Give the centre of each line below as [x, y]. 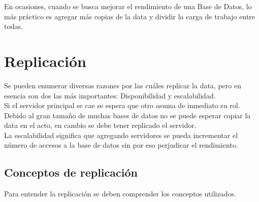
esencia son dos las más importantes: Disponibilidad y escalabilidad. [110, 95]
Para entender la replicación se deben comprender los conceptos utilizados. [120, 194]
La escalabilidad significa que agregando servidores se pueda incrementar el [121, 135]
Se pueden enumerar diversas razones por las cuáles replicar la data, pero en [123, 85]
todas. [14, 26]
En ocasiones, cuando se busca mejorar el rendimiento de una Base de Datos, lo [128, 6]
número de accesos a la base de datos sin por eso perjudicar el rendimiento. [121, 145]
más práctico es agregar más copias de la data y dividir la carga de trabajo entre [130, 16]
